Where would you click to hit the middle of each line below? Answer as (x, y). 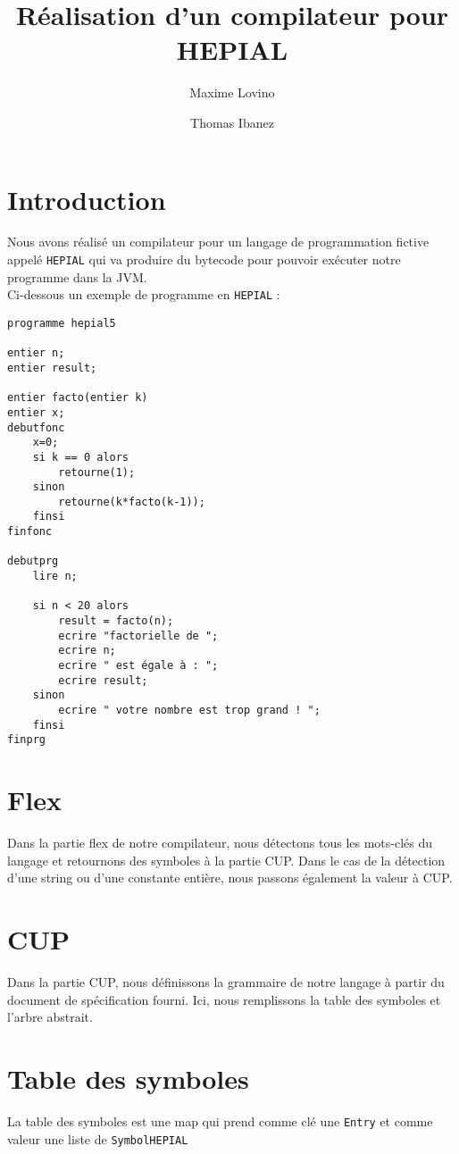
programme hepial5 (62, 323)
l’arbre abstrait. (50, 1017)
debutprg (33, 561)
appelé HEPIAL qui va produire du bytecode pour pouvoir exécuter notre (204, 259)
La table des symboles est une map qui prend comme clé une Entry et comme (220, 1121)
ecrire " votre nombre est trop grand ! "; (189, 710)
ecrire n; (87, 651)
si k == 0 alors (81, 457)
